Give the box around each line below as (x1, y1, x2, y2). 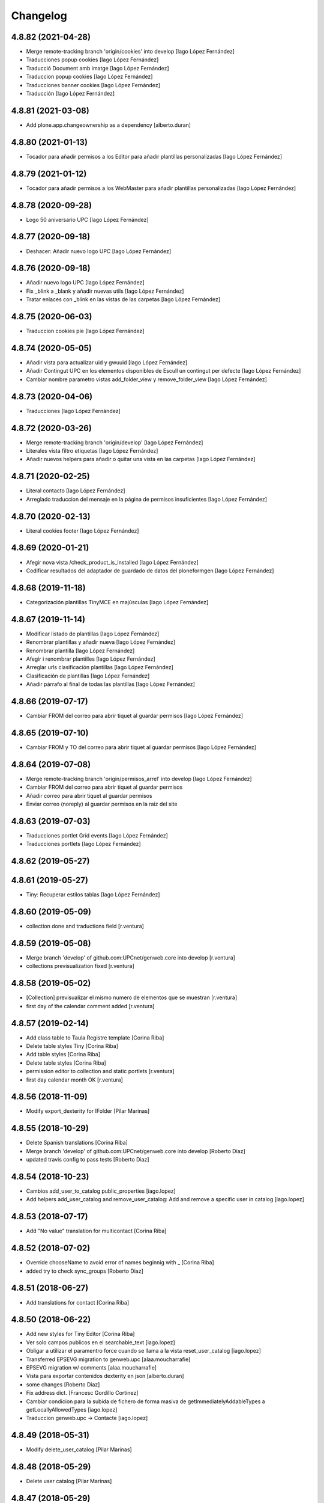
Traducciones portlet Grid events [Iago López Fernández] (26, 831, 168, 839)
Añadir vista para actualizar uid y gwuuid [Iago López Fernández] (26, 359, 188, 366)
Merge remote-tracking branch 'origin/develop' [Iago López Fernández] (26, 439, 203, 446)
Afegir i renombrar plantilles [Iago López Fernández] (26, 655, 155, 663)
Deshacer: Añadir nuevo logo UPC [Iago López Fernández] (26, 247, 172, 255)
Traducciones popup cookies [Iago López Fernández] (26, 56, 159, 63)
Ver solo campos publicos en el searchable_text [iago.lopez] (26, 1338, 175, 1346)
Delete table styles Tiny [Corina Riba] (26, 1042, 118, 1049)
